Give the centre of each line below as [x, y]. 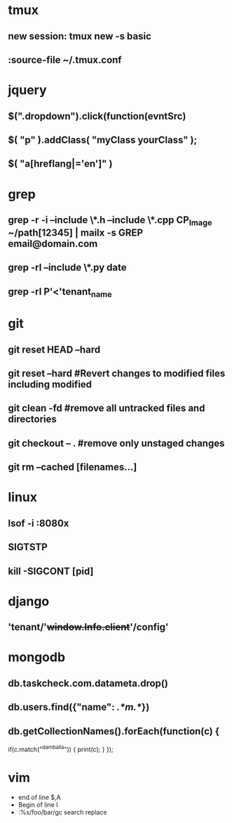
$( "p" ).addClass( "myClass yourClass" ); [103, 140]
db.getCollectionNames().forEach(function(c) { [114, 731]
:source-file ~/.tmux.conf [65, 59]
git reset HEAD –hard [54, 349]
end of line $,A [40, 797]
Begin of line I [38, 805]
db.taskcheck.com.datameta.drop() [88, 683]
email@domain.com [53, 244]
